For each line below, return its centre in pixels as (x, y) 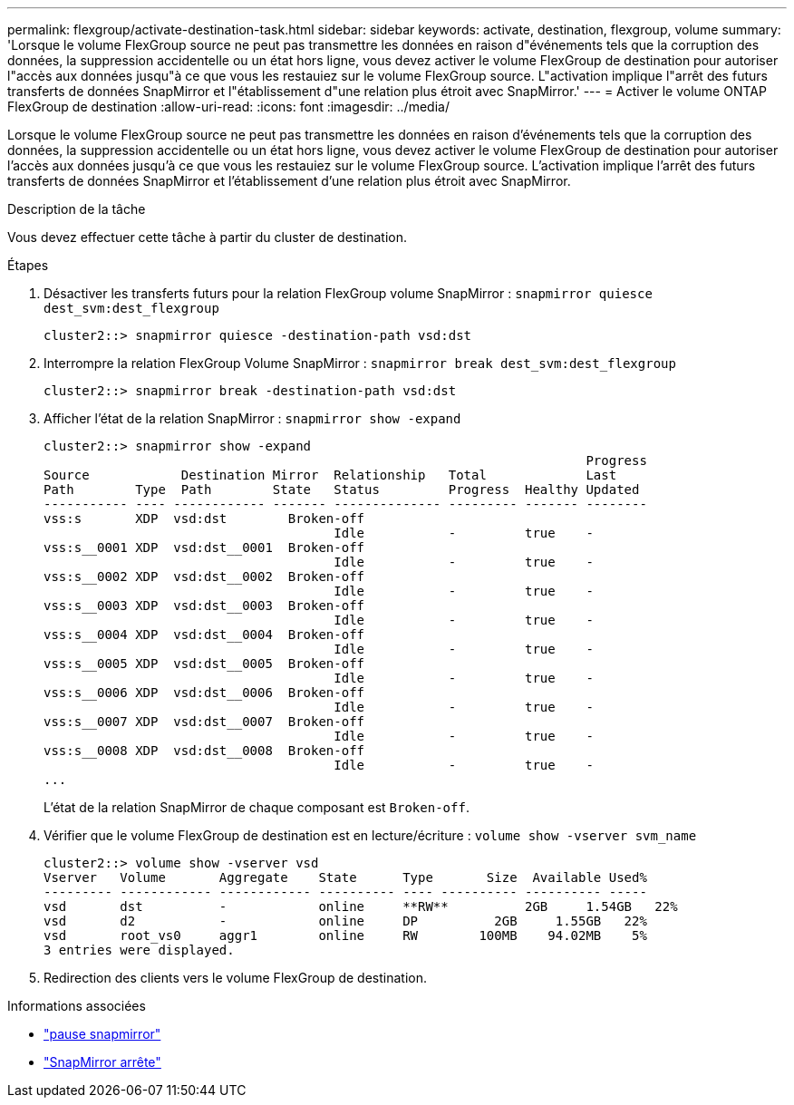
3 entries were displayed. (139, 950)
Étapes (28, 265)
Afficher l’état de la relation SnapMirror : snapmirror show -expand (252, 418)
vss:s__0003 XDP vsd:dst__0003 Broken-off (204, 606)
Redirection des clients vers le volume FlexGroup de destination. (235, 978)
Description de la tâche (77, 209)
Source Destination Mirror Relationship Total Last (330, 475)
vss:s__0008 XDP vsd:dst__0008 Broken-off (204, 751)
